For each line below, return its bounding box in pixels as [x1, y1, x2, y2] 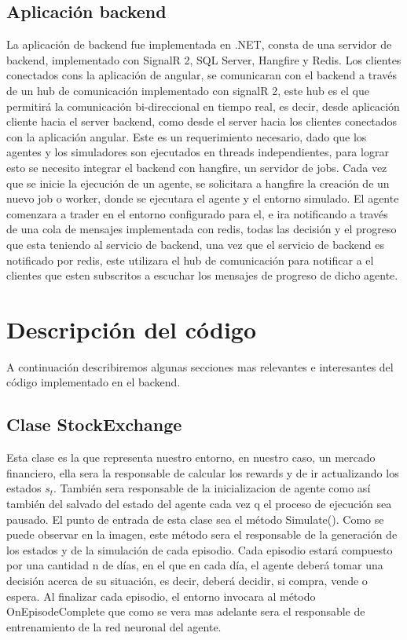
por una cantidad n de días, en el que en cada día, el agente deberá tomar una [6, 557, 383, 573]
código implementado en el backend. [6, 374, 181, 390]
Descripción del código [6, 313, 257, 345]
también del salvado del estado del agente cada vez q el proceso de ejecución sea [6, 496, 392, 511]
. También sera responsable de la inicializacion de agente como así [53, 480, 371, 496]
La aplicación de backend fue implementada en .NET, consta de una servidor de [6, 36, 392, 53]
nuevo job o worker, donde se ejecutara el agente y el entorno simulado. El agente [6, 190, 399, 207]
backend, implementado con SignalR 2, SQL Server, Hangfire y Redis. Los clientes [6, 51, 401, 68]
